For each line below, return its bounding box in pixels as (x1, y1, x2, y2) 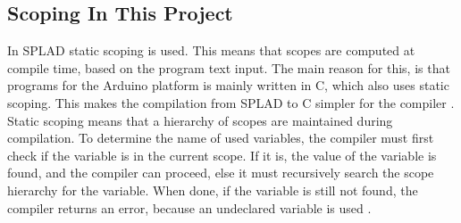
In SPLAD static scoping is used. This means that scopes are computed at (7, 41, 415, 60)
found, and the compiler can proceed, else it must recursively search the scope (7, 163, 434, 182)
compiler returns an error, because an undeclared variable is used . (7, 198, 372, 217)
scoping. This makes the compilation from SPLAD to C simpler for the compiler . (7, 93, 455, 111)
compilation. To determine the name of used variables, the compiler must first (7, 128, 434, 147)
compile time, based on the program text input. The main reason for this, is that (7, 58, 450, 77)
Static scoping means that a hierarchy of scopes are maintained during (7, 111, 393, 129)
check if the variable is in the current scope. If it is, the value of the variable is (7, 145, 437, 164)
